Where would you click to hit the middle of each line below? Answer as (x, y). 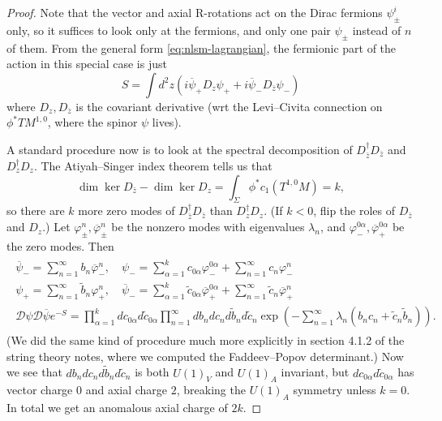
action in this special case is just (87, 64)
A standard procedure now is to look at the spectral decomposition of (180, 149)
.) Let (56, 227)
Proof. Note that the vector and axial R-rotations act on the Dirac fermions (195, 12)
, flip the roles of (354, 210)
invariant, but (315, 372)
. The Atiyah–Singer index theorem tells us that (153, 165)
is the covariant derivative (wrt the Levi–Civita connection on (229, 106)
